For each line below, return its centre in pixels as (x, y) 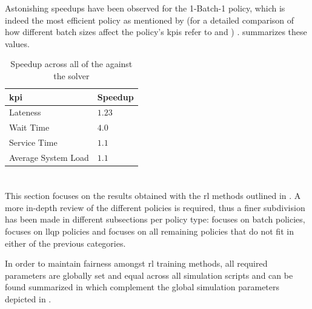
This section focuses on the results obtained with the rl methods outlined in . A (153, 196)
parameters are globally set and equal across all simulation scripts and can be (149, 275)
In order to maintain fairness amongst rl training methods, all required (136, 263)
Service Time (33, 142)
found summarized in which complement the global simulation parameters (142, 287)
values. (17, 43)
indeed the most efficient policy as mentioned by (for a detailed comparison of (150, 20)
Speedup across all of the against (71, 64)
